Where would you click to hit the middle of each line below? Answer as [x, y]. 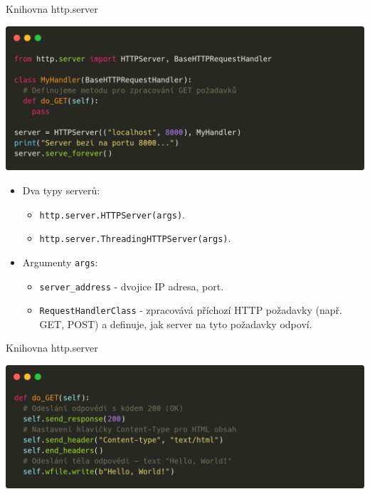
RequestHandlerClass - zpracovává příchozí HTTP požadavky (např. [191, 310]
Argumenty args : [60, 262]
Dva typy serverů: [61, 190]
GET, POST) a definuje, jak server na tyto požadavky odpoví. [176, 324]
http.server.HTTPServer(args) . [112, 214]
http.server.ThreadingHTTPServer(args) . [135, 238]
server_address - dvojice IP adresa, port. [132, 286]
